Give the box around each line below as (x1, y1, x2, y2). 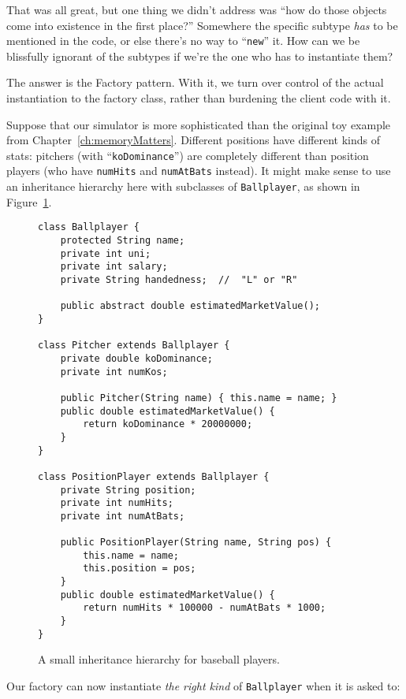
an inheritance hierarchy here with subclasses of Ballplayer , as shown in (6, 178, 360, 195)
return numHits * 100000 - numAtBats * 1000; (83, 602, 326, 614)
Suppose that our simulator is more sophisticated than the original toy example (6, 116, 391, 132)
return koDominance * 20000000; (83, 418, 253, 430)
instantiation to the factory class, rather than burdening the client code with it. (6, 90, 391, 106)
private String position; (60, 484, 196, 496)
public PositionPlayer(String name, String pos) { (60, 537, 332, 548)
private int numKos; (60, 366, 168, 377)
